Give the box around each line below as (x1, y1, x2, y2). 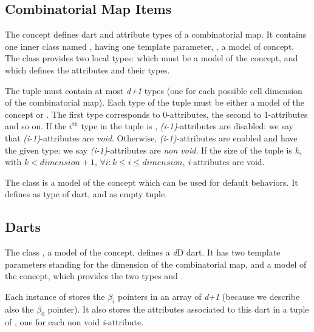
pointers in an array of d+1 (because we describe (117, 290, 300, 302)
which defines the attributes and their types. (5, 63, 170, 76)
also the (5, 302, 34, 315)
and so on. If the (5, 120, 67, 132)
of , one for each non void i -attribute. (5, 315, 144, 328)
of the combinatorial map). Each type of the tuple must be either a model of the (5, 96, 305, 109)
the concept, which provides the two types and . (5, 269, 183, 282)
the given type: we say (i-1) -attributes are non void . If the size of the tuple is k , (5, 143, 301, 156)
